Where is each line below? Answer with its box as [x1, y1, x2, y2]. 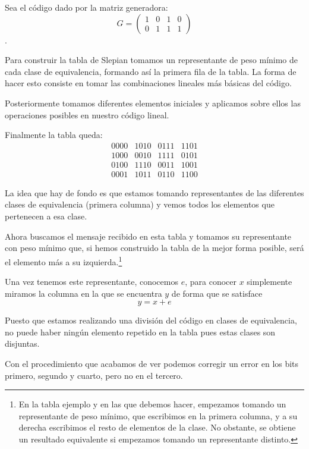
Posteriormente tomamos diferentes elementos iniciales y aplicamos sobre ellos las [5, 96, 301, 109]
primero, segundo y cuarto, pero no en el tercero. [5, 369, 183, 381]
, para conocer [185, 275, 237, 288]
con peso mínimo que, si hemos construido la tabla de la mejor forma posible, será [5, 241, 304, 254]
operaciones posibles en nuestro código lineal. [5, 108, 169, 121]
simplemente [247, 275, 292, 288]
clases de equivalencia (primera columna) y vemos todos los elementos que [5, 198, 275, 211]
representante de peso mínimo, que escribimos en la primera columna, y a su [18, 409, 298, 422]
